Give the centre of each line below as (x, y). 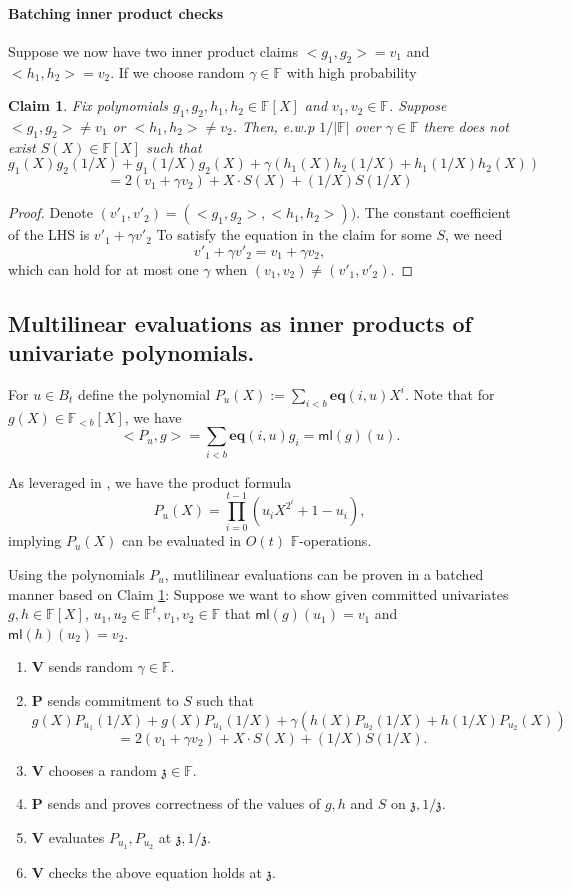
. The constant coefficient (433, 212)
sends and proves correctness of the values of (184, 803)
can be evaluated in (182, 540)
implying (35, 540)
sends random (90, 666)
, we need (474, 234)
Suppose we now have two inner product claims (153, 50)
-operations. (335, 540)
